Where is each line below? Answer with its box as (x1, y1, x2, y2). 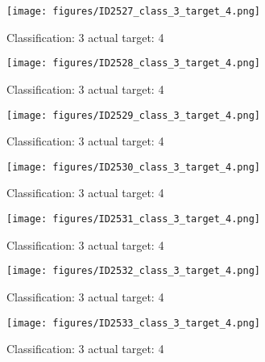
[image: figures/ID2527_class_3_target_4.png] (6, 6, 260, 17)
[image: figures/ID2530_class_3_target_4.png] (6, 161, 260, 173)
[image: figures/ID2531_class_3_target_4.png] (6, 213, 260, 225)
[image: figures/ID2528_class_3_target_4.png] (6, 57, 260, 69)
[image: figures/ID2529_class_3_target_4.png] (6, 109, 260, 121)
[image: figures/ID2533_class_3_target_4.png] (6, 317, 260, 329)
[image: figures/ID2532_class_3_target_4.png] (6, 265, 260, 277)
